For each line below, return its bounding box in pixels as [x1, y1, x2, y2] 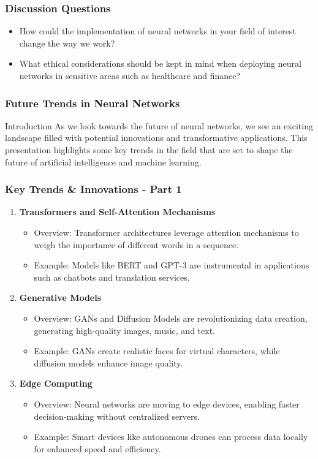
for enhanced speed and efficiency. [34, 442, 161, 455]
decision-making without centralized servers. [34, 409, 200, 422]
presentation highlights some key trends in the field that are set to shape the [5, 143, 293, 156]
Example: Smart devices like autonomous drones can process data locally [34, 430, 308, 443]
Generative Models [19, 291, 102, 304]
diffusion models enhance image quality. [34, 356, 183, 369]
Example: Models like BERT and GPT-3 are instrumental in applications [34, 259, 309, 271]
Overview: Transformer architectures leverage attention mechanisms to [34, 226, 299, 238]
